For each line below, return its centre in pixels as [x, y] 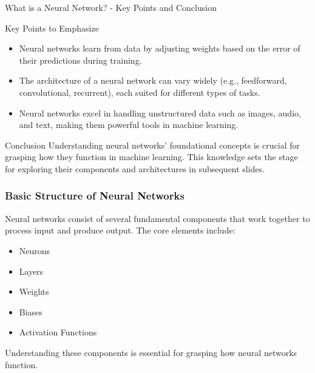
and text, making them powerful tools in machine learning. [129, 125]
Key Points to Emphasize [52, 28]
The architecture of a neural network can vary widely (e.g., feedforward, [153, 80]
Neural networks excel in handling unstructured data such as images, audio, [160, 113]
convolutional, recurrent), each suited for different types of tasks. [140, 92]
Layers [31, 271]
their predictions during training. [80, 60]
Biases [31, 311]
